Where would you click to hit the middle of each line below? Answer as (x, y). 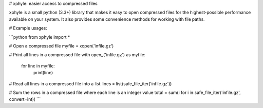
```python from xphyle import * (39, 37)
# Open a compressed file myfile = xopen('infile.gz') (61, 46)
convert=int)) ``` (25, 99)
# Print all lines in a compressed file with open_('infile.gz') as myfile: (77, 55)
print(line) (43, 73)
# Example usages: (28, 28)
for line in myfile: (38, 66)
